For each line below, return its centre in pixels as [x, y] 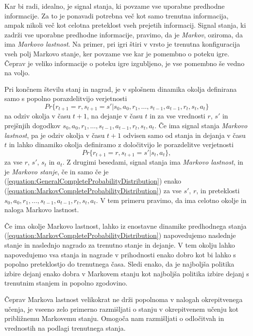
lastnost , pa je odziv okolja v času [55, 135]
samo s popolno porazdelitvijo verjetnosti [66, 98]
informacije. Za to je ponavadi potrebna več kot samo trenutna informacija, [117, 15]
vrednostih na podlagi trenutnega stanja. [65, 328]
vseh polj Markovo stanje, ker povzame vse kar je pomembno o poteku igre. [117, 53]
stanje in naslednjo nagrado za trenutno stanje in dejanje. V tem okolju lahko [120, 244]
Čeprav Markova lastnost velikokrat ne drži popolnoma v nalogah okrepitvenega [124, 299]
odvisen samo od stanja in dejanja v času [184, 135]
